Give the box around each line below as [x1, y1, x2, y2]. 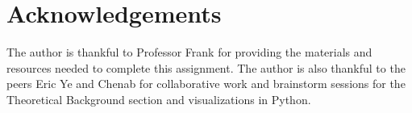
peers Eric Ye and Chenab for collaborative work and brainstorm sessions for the [6, 75, 406, 92]
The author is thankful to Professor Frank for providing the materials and [6, 44, 372, 61]
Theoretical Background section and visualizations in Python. [6, 90, 311, 107]
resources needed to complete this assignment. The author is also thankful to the [6, 59, 406, 76]
